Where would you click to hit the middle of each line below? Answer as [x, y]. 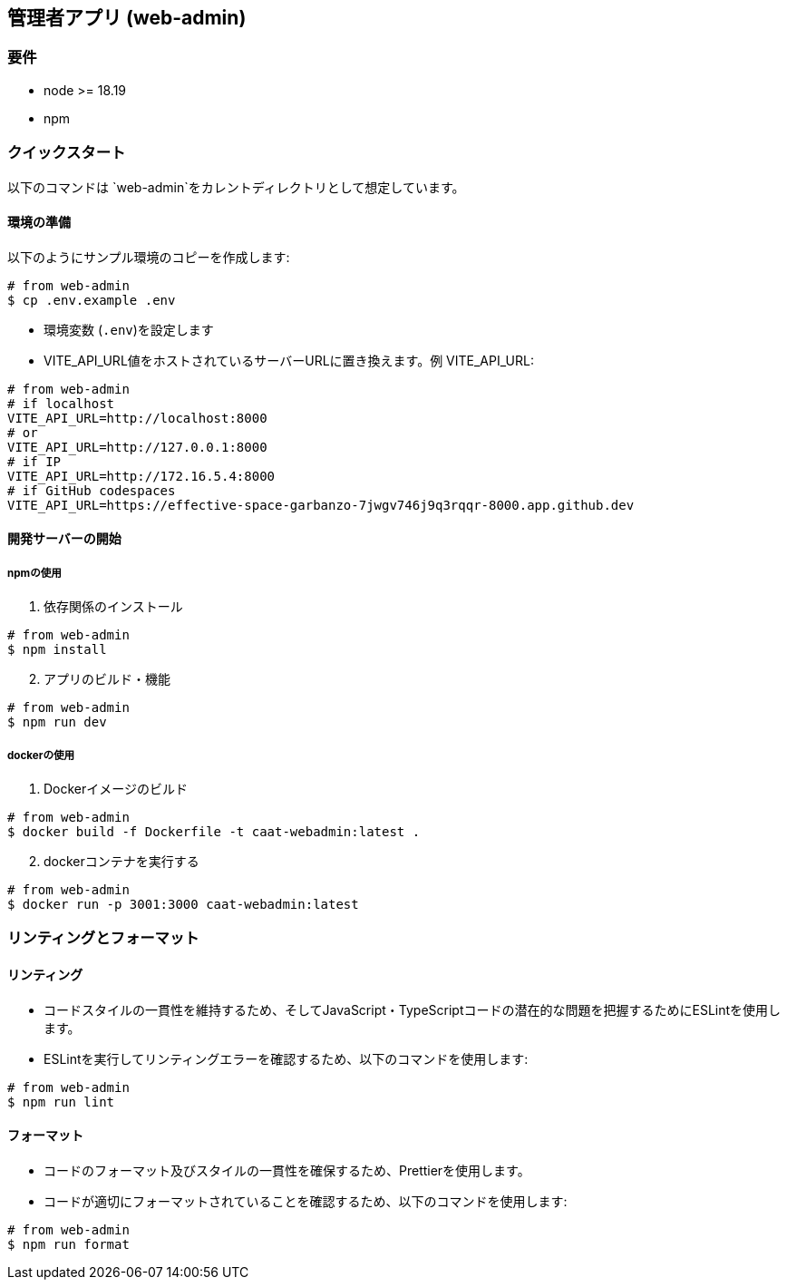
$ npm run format [68, 1244]
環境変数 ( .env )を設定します [129, 329]
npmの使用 [34, 573]
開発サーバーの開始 [64, 539]
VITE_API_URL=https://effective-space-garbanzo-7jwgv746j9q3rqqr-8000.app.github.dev [321, 505]
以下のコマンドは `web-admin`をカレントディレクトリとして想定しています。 [236, 187]
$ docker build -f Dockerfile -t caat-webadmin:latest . [214, 831]
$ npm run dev [57, 722]
